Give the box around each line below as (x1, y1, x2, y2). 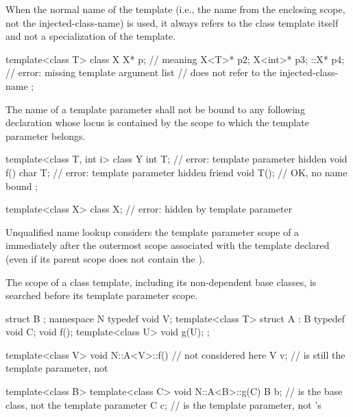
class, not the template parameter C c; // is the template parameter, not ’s (5, 397, 321, 412)
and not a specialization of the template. (5, 29, 176, 43)
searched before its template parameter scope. (5, 288, 198, 302)
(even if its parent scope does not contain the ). (5, 251, 205, 265)
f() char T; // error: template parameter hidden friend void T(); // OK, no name (5, 165, 348, 179)
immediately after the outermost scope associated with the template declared (5, 238, 330, 252)
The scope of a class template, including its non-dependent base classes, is (5, 274, 317, 289)
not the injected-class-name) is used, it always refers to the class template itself (5, 15, 339, 29)
